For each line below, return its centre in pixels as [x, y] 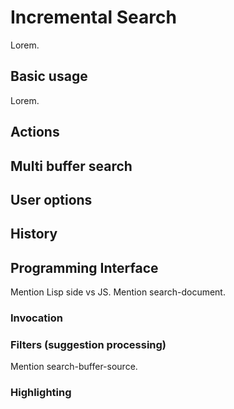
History [34, 234]
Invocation [36, 318]
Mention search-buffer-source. [74, 367]
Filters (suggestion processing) [88, 344]
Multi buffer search [71, 166]
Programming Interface [84, 267]
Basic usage [49, 76]
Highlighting [41, 393]
